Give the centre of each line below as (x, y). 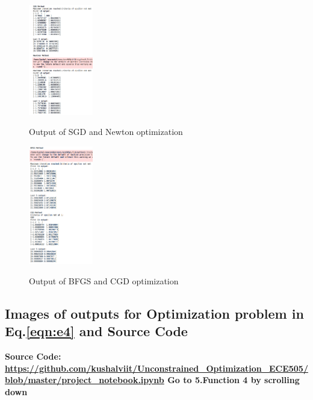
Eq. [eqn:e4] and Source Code (96, 331)
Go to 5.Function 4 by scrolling (234, 380)
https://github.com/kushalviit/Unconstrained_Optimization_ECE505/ (156, 368)
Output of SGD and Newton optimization (106, 132)
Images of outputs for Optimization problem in (154, 313)
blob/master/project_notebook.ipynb (85, 380)
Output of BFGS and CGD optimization (104, 280)
